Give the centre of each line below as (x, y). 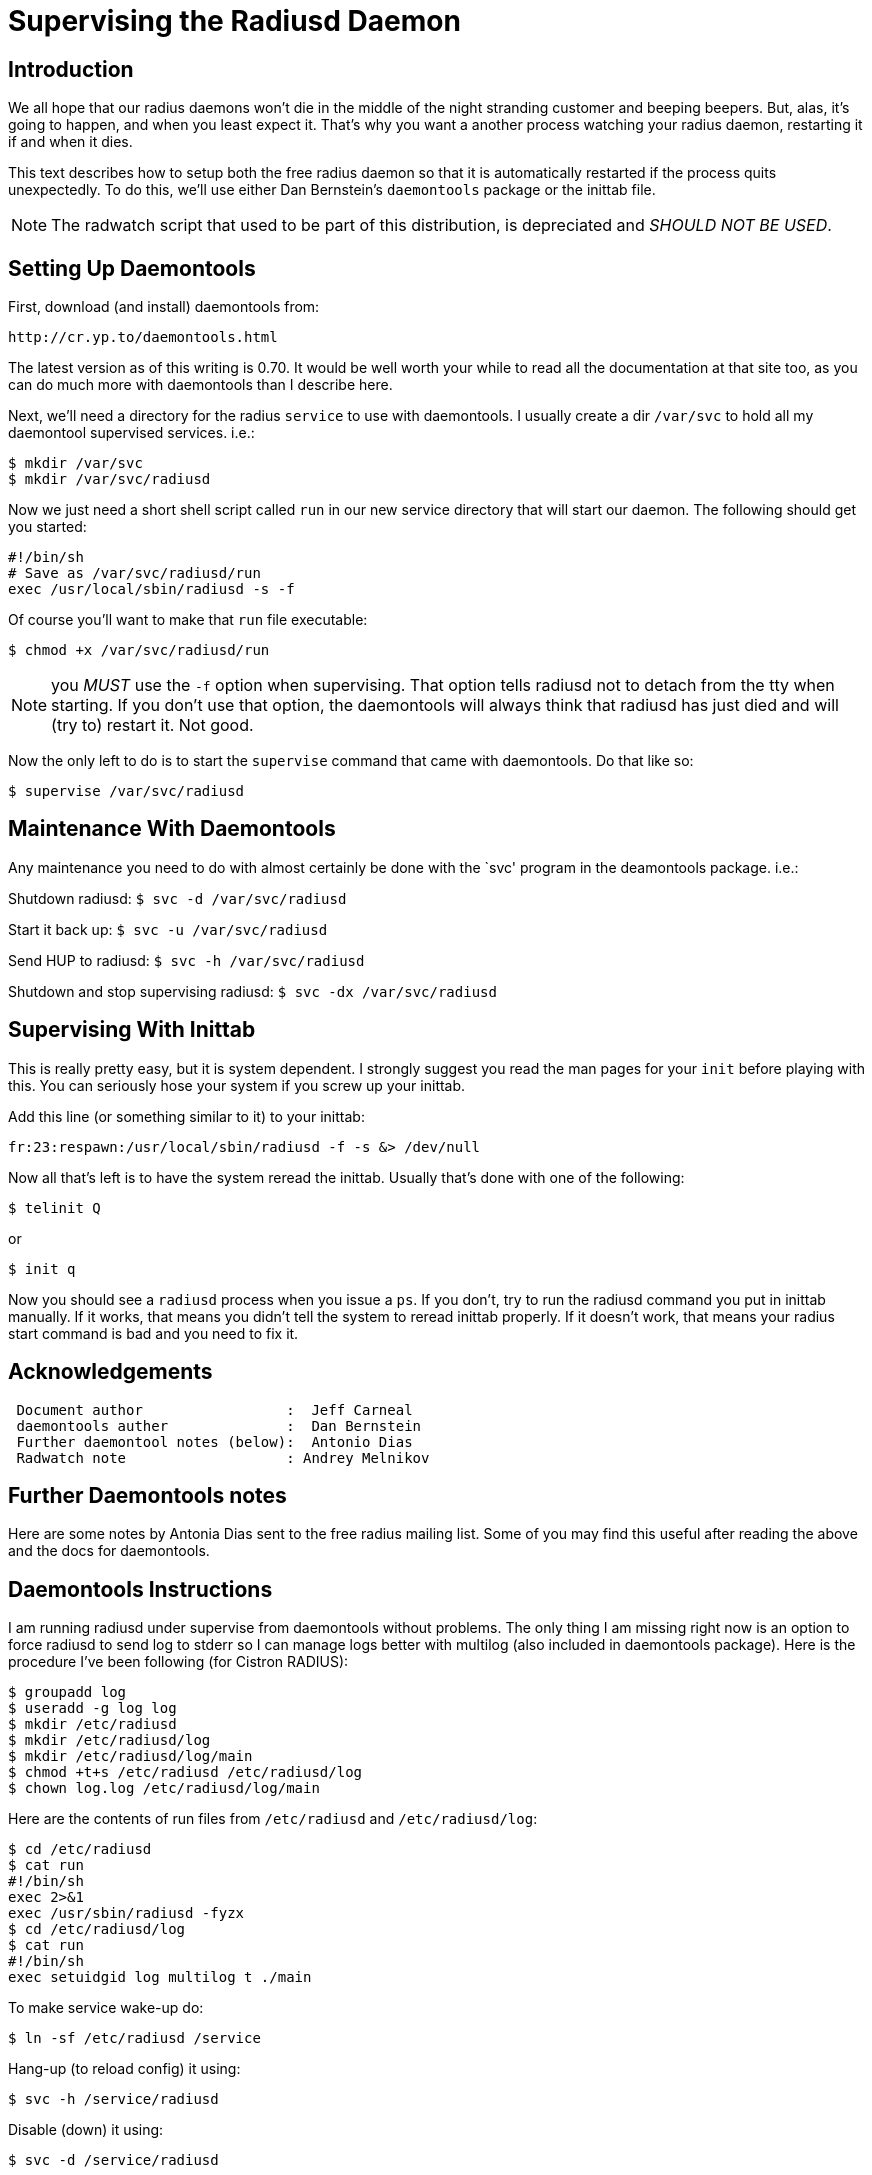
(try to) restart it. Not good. (152, 725)
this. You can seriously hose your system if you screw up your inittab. (237, 1085)
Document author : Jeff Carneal (214, 1409)
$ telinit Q (54, 1207)
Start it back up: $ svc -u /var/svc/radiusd (168, 929)
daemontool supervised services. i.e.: (131, 433)
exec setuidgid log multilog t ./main (160, 1977)
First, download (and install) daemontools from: (164, 307)
